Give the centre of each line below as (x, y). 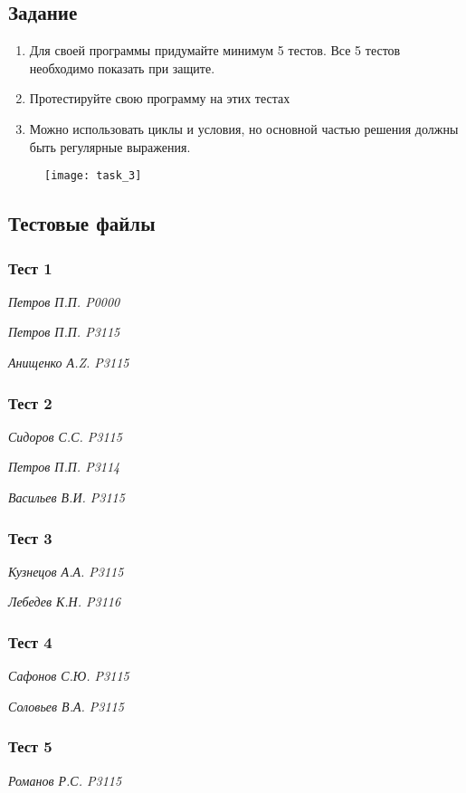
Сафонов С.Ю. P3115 (69, 676)
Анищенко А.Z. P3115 (69, 363)
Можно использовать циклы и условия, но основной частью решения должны (244, 128)
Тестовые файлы (82, 223)
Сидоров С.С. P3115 (65, 436)
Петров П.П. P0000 (64, 301)
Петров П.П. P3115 (64, 332)
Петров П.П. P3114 (64, 467)
